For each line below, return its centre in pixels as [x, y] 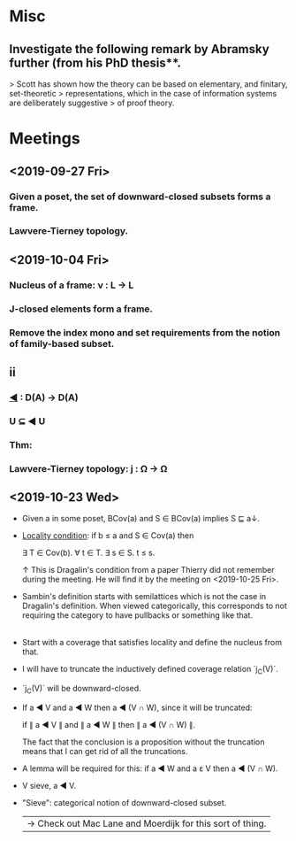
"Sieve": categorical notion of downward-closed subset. [124, 803]
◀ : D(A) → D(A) [44, 397]
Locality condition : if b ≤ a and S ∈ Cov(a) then [108, 536]
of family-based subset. [62, 343]
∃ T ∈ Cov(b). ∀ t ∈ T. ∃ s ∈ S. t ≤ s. [88, 553]
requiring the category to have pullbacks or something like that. [137, 615]
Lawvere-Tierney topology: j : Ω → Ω [88, 468]
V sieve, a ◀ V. [49, 786]
